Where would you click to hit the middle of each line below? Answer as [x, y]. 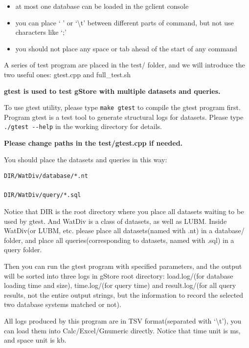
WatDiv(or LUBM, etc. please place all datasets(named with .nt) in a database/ [124, 230]
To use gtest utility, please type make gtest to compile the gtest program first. [122, 107]
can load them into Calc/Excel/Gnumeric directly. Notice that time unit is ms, [122, 330]
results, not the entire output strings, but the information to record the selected [124, 294]
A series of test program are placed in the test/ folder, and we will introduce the [124, 65]
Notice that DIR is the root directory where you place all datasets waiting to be [124, 211]
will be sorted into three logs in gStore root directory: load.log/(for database [119, 275]
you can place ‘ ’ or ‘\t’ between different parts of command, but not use [124, 22]
